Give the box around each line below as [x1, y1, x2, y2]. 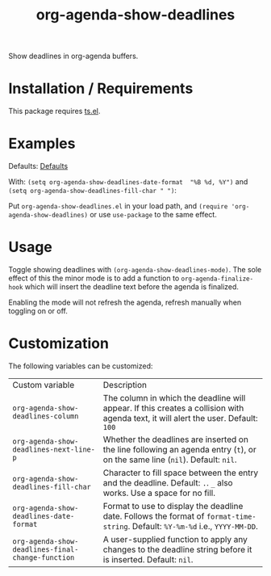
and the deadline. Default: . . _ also [102, 477, 233, 488]
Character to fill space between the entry [102, 467, 259, 478]
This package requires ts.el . [8, 107, 101, 116]
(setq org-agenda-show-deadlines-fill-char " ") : [8, 186, 177, 196]
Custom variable [12, 379, 75, 390]
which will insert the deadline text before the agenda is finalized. [24, 282, 240, 292]
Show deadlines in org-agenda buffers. [8, 51, 139, 61]
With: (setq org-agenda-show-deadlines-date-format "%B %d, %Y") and [8, 177, 248, 187]
